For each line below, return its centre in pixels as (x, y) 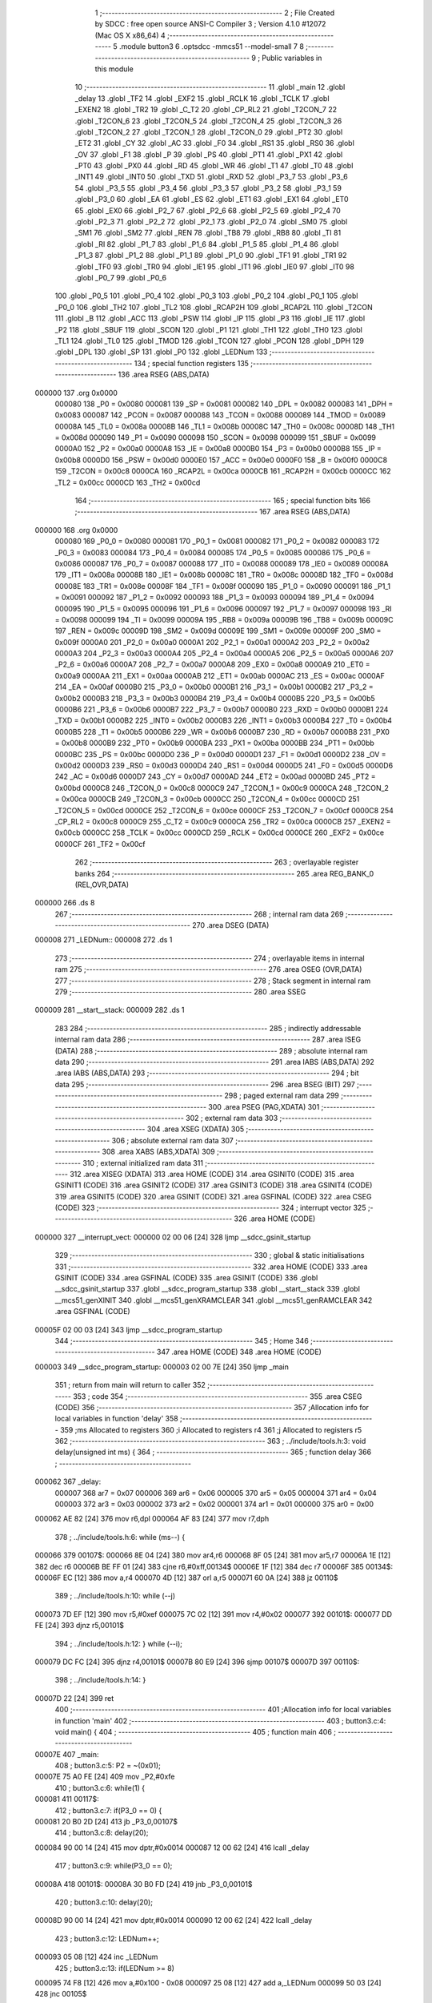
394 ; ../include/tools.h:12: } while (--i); (119, 1643)
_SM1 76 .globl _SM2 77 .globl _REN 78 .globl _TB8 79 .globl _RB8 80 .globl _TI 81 (208, 233)
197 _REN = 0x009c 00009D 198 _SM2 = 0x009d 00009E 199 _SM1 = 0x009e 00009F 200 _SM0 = (218, 631)
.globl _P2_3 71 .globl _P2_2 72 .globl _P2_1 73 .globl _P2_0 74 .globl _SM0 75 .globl (211, 222)
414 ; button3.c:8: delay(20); (102, 1833)
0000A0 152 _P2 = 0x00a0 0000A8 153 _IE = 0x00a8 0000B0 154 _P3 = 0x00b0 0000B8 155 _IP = (218, 449)
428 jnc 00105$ (61, 1994)
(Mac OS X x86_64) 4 (130, 35)
